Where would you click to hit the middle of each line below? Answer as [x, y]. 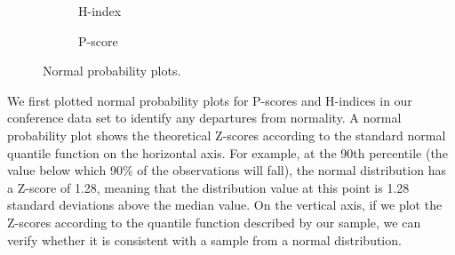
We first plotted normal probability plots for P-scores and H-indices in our [210, 100]
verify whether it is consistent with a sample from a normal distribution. [204, 239]
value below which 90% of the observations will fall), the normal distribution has [227, 170]
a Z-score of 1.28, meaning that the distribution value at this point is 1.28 [208, 187]
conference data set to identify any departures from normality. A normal [204, 118]
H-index [100, 11]
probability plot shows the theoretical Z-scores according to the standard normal [227, 135]
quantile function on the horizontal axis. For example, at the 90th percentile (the [227, 152]
